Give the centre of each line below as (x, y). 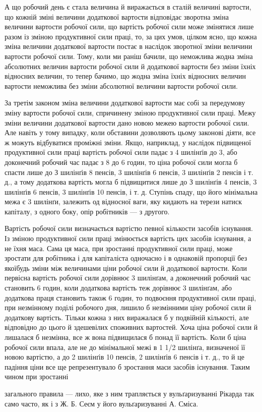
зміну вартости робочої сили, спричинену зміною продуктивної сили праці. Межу (130, 112)
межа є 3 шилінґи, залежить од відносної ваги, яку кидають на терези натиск (123, 201)
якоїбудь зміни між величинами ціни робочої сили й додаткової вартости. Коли (126, 268)
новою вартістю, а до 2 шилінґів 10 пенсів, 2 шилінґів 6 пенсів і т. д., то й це (124, 357)
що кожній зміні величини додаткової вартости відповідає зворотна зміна (117, 16)
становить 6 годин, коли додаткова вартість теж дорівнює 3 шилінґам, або (118, 288)
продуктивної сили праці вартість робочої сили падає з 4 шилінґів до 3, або (121, 152)
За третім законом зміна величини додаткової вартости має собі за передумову (125, 103)
